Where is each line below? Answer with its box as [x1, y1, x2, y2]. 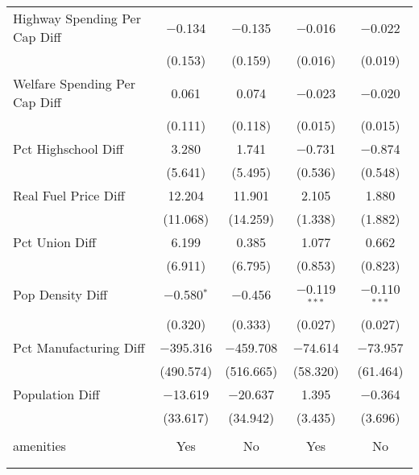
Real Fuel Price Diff [13, 186, 125, 204]
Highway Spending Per [13, 9, 141, 27]
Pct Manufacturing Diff [13, 337, 145, 357]
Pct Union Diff [13, 233, 97, 251]
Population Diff [13, 384, 100, 403]
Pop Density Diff [13, 285, 108, 304]
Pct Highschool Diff [13, 139, 123, 158]
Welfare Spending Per [13, 74, 135, 93]
